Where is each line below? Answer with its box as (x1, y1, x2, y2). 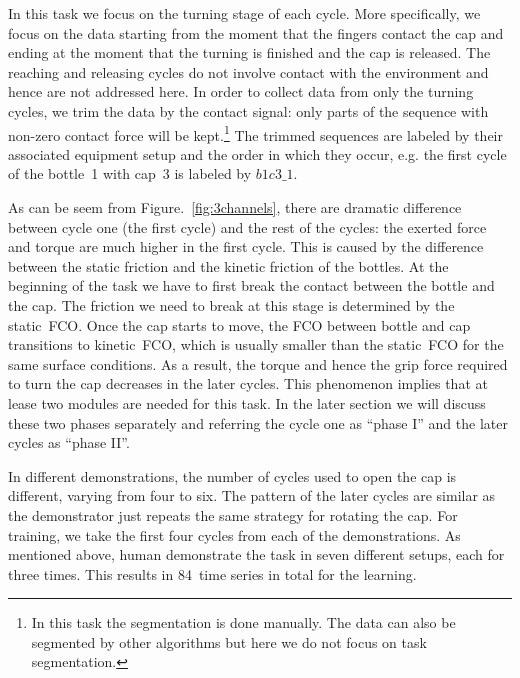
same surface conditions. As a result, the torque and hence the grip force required (8, 353, 508, 374)
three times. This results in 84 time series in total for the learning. (8, 563, 417, 584)
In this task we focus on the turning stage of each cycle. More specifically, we (8, 3, 481, 23)
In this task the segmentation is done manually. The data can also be (31, 612, 456, 633)
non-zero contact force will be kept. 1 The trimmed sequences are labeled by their (8, 121, 503, 145)
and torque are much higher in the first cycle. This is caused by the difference (8, 236, 484, 257)
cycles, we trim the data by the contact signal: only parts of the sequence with (8, 100, 489, 121)
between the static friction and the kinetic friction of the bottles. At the (8, 255, 449, 276)
